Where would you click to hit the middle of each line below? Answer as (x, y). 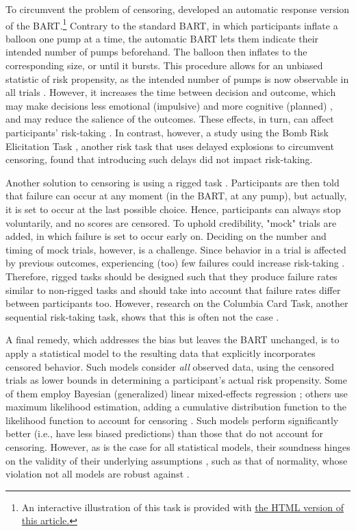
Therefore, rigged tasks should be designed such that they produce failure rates (171, 276)
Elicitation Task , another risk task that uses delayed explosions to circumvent (170, 146)
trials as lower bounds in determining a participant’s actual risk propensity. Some (176, 380)
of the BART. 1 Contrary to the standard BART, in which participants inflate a (172, 24)
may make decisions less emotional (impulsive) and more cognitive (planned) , (169, 105)
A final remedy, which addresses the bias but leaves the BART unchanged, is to (173, 339)
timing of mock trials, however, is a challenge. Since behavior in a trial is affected (176, 249)
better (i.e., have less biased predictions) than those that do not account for (165, 433)
